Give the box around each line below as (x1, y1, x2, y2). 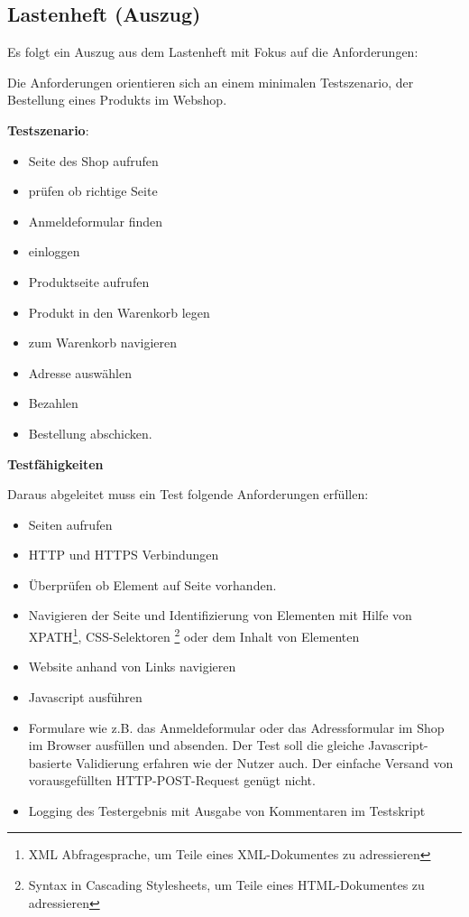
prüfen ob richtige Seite (28, 181, 158, 200)
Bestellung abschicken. (28, 423, 152, 442)
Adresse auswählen (28, 363, 132, 382)
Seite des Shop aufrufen (28, 151, 159, 170)
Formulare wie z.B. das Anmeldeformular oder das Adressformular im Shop (28, 718, 445, 736)
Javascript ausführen (28, 687, 143, 706)
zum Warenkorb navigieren (28, 333, 178, 352)
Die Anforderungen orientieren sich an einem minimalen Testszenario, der (7, 72, 414, 91)
